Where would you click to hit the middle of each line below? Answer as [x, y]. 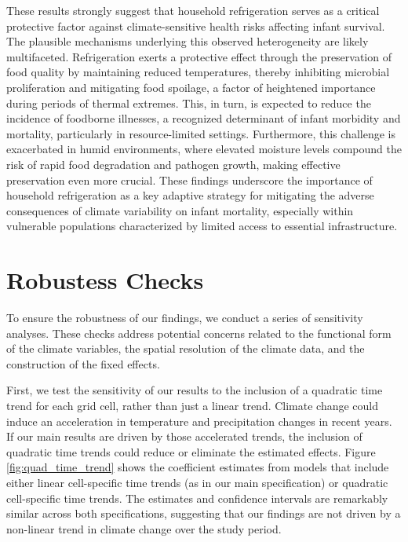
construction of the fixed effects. [83, 363]
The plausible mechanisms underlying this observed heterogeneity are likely [188, 41]
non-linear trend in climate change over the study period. [144, 528]
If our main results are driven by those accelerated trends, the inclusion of [184, 436]
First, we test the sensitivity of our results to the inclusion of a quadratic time [195, 390]
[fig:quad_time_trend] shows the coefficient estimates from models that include [198, 467]
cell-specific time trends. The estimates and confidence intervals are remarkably [197, 498]
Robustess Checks [105, 280]
